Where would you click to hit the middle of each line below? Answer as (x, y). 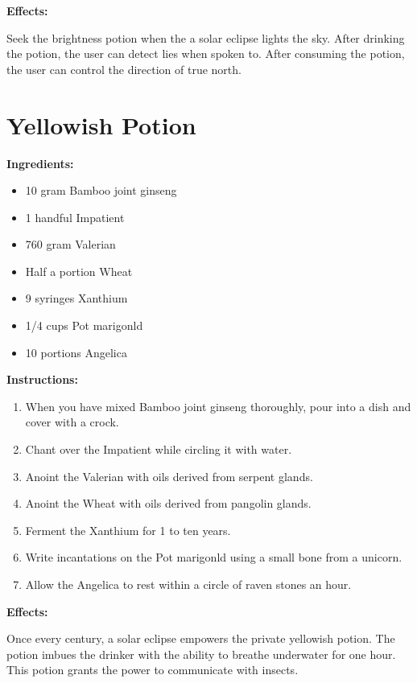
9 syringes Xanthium (76, 298)
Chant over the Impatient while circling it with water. (159, 449)
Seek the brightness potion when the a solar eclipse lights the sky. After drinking (206, 37)
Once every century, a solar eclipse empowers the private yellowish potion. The (201, 638)
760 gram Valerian (70, 244)
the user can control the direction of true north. (124, 69)
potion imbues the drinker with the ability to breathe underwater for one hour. (201, 654)
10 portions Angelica (76, 352)
